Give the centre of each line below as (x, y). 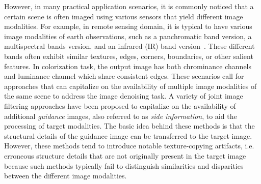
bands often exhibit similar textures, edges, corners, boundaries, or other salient (129, 56)
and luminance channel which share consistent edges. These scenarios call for (124, 76)
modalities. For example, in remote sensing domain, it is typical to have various (128, 26)
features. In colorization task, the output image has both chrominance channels (128, 66)
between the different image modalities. (66, 176)
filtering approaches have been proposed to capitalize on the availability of (120, 105)
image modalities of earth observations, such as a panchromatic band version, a (128, 36)
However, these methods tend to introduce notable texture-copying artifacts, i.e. (129, 146)
